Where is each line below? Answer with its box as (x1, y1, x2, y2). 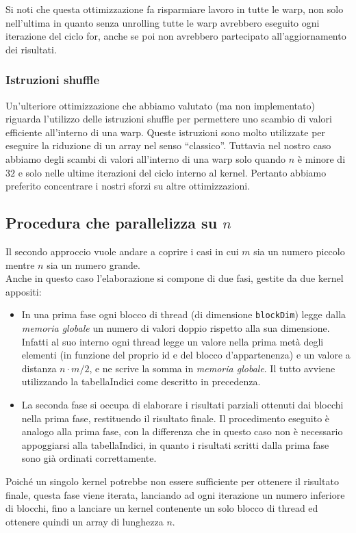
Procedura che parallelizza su (5, 212, 218, 233)
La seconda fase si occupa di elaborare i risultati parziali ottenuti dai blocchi (21, 397, 344, 411)
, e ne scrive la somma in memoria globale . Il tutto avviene (89, 361, 335, 375)
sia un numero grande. (47, 257, 140, 272)
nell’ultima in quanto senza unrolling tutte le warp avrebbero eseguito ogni (5, 15, 320, 29)
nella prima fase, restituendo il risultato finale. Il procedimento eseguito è (21, 411, 330, 425)
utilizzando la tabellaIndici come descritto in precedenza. (21, 374, 261, 389)
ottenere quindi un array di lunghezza (5, 514, 164, 528)
